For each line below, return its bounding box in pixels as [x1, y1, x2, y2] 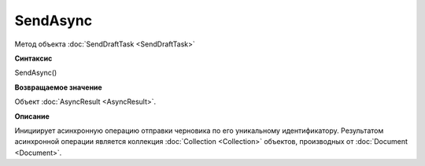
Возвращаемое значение [14, 83, 102, 92]
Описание [14, 111, 50, 121]
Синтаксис [14, 53, 53, 63]
